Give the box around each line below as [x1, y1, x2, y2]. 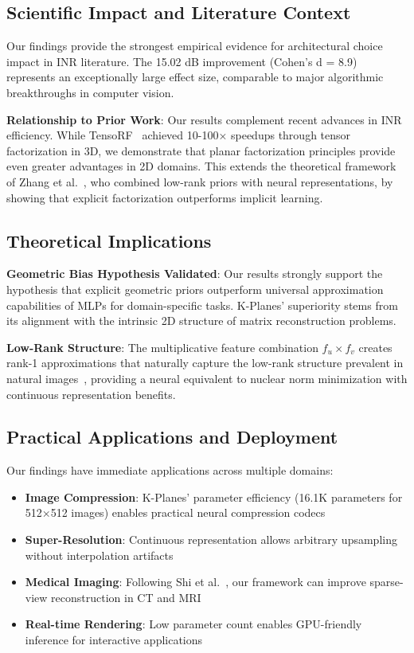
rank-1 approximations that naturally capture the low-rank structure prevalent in [6, 354, 404, 371]
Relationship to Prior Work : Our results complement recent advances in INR [6, 111, 402, 127]
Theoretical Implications [6, 228, 212, 252]
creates [358, 338, 393, 355]
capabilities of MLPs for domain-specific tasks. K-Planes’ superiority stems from [6, 296, 398, 313]
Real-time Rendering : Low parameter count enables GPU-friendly [25, 616, 362, 632]
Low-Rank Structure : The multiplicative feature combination [6, 338, 318, 355]
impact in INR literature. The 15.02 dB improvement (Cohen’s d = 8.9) [6, 53, 357, 69]
